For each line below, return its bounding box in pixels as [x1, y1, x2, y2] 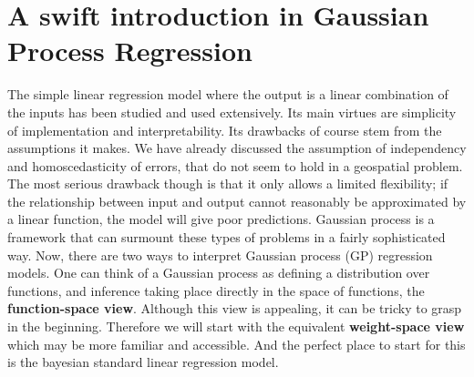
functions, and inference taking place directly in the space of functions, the [7, 280, 425, 300]
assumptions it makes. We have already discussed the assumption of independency [7, 138, 467, 158]
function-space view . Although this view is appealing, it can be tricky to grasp [7, 299, 462, 318]
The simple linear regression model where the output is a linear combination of [7, 85, 448, 104]
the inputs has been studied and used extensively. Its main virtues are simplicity [7, 102, 457, 121]
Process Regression [7, 32, 252, 69]
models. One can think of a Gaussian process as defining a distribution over [7, 263, 430, 282]
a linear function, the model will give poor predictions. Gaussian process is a [7, 209, 435, 229]
